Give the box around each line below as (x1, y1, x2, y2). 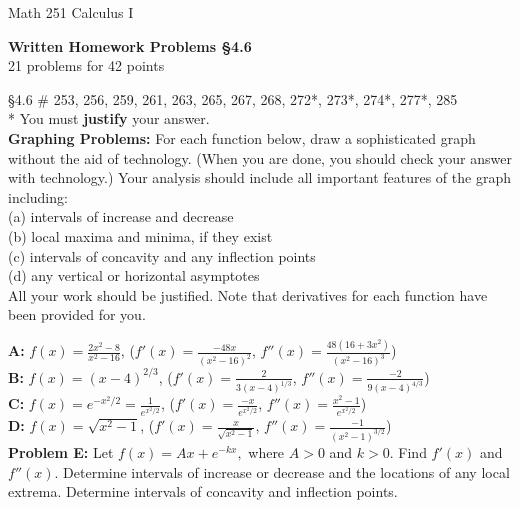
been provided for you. (8, 304, 146, 325)
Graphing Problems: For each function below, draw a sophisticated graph (8, 127, 476, 148)
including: (8, 186, 68, 207)
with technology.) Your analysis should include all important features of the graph (8, 167, 511, 188)
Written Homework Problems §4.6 (8, 35, 252, 56)
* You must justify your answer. (8, 108, 210, 129)
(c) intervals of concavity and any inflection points (8, 245, 316, 266)
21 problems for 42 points (8, 55, 165, 76)
